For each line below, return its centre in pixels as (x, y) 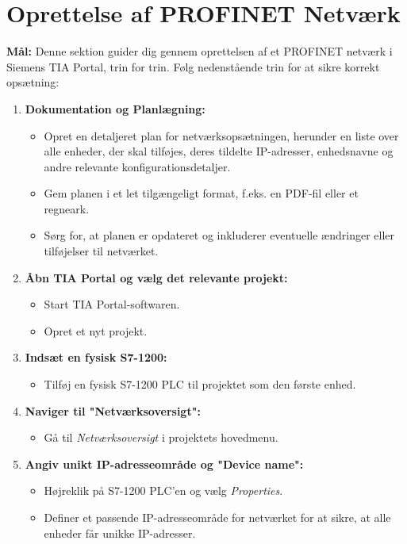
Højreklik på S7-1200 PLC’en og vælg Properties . (163, 490)
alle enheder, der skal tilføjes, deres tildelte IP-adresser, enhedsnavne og (219, 151)
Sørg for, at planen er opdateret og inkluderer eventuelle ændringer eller (219, 235)
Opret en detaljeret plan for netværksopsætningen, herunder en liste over (221, 135)
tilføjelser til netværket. (101, 251)
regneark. (67, 208)
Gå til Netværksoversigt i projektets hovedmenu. (161, 437)
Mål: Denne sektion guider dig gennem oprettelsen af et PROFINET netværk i (200, 51)
